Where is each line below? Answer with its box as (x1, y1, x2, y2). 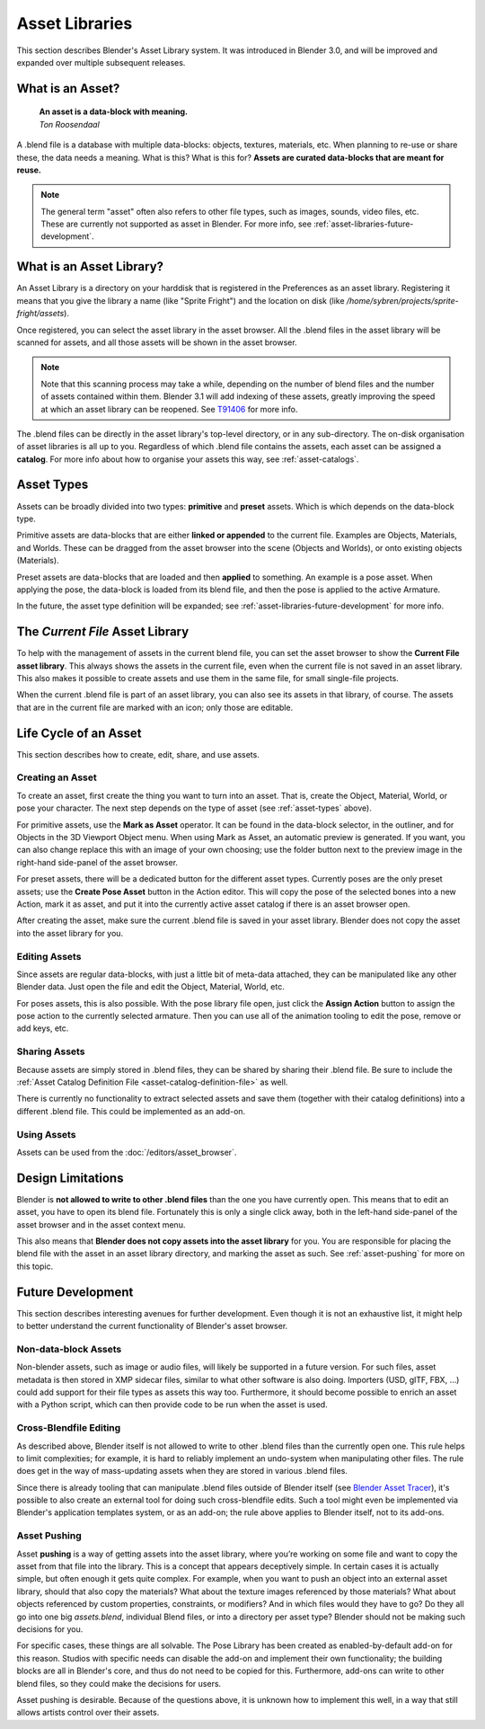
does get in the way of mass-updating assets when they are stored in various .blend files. (16, 1466, 348, 1476)
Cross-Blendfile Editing (16, 1422, 121, 1434)
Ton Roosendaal (39, 119, 101, 129)
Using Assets (16, 1128, 76, 1140)
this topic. (16, 1261, 54, 1272)
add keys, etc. (16, 1023, 69, 1033)
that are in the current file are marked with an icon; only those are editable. (16, 702, 294, 713)
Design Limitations (16, 1170, 124, 1185)
